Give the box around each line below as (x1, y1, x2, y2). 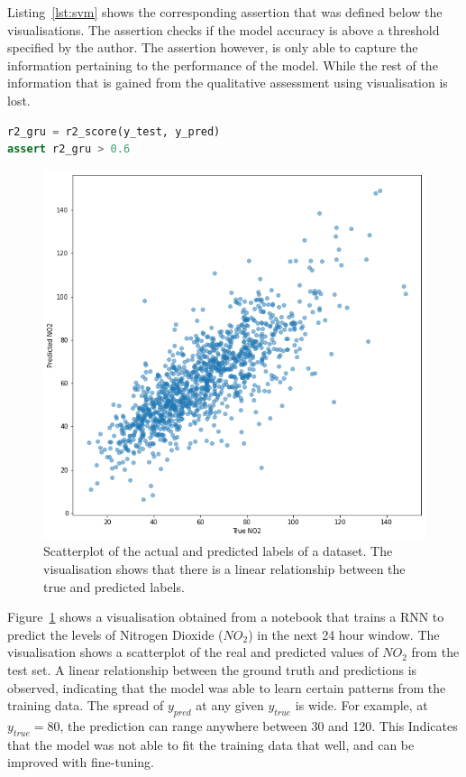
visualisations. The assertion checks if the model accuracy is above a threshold (7, 20, 440, 39)
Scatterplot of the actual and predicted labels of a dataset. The (43, 541, 393, 560)
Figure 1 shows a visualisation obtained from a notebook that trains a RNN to (7, 607, 444, 626)
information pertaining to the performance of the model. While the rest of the (7, 55, 438, 74)
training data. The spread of (7, 696, 164, 715)
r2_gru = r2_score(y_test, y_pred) (7, 125, 221, 138)
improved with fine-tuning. (7, 753, 155, 772)
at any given (196, 696, 264, 715)
